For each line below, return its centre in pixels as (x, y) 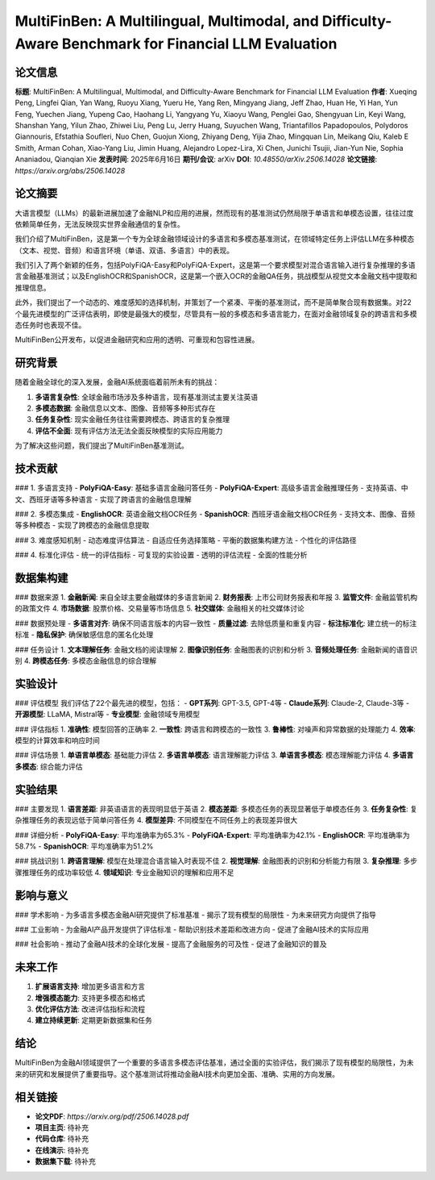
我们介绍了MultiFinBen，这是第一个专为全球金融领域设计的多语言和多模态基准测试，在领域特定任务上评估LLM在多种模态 (215, 239)
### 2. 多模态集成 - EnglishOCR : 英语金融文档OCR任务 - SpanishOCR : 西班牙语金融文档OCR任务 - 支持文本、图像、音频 (215, 514)
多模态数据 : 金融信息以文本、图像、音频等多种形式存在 (125, 408)
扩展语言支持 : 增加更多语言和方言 (90, 986)
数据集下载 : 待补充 (65, 1161)
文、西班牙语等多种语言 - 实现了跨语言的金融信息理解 (104, 499)
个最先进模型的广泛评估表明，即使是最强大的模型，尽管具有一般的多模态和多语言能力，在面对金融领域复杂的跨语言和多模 (216, 314)
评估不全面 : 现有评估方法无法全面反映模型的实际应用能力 (129, 431)
